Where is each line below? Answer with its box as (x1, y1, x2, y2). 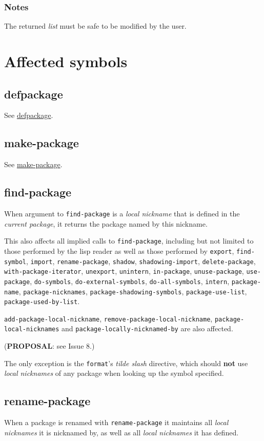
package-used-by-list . (4, 296, 80, 307)
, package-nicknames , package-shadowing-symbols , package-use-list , (18, 286, 247, 296)
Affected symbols (4, 51, 128, 71)
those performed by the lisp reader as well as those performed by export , (4, 245, 234, 256)
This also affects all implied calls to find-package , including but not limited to (4, 235, 254, 246)
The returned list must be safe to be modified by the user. (4, 21, 187, 31)
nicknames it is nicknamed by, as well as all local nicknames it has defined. (4, 427, 239, 437)
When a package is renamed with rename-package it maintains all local (4, 417, 229, 428)
